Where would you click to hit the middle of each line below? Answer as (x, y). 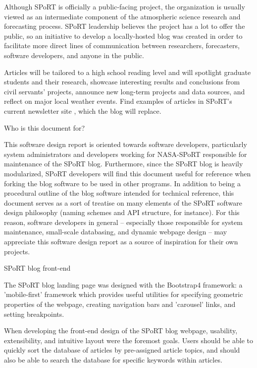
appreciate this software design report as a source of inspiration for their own (121, 242)
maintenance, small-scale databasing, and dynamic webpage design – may (116, 232)
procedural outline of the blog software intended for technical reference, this (119, 193)
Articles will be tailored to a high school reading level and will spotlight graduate (128, 72)
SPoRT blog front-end (37, 268)
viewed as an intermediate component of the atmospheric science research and (122, 16)
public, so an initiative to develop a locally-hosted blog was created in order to (123, 36)
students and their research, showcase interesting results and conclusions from (122, 82)
